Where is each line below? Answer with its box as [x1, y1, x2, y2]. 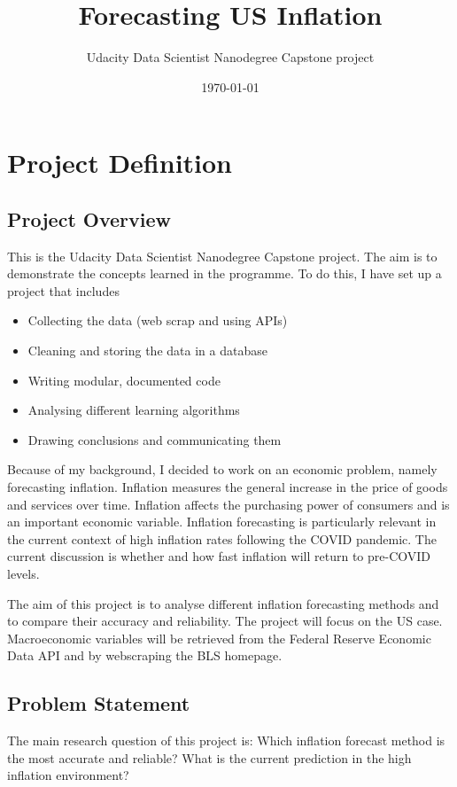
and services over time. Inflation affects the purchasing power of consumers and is [7, 495, 450, 513]
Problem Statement [7, 690, 190, 717]
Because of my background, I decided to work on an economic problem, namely [7, 460, 438, 479]
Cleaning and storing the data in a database [27, 341, 267, 360]
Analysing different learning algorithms [27, 401, 240, 419]
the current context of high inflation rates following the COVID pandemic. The [7, 529, 437, 548]
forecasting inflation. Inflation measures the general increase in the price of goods [7, 478, 448, 496]
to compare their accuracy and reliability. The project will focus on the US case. [7, 612, 443, 630]
